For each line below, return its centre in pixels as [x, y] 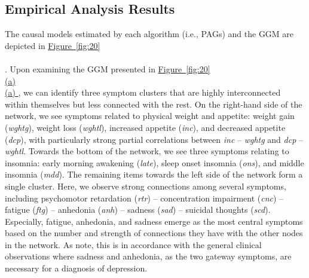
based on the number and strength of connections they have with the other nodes [154, 233]
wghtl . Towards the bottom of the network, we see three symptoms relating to [147, 151]
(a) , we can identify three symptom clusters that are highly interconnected [143, 92]
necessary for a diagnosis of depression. [76, 268]
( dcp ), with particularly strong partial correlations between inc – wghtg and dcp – [154, 139]
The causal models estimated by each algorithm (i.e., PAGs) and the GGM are [149, 34]
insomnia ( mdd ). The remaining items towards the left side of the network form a [154, 174]
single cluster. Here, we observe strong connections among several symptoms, [146, 186]
